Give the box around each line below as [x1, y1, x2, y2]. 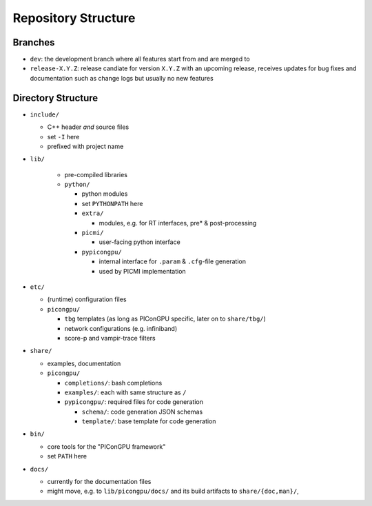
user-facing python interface [99, 238, 180, 246]
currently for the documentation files [47, 478, 152, 486]
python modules [81, 190, 128, 198]
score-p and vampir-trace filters [64, 334, 156, 342]
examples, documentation [47, 359, 121, 367]
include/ [30, 110, 60, 119]
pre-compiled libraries [64, 170, 127, 179]
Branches [12, 37, 55, 48]
